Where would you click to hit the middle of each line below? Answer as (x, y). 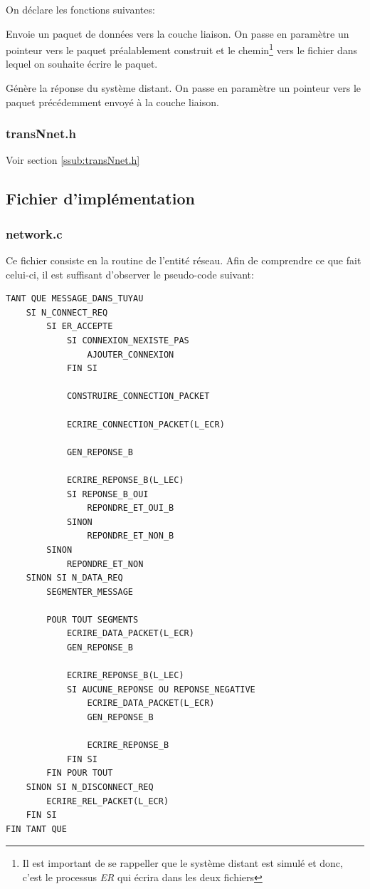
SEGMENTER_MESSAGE (90, 592)
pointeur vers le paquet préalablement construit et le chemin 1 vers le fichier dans (182, 49)
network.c (34, 233)
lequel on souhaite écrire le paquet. (82, 64)
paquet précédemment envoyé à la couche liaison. (112, 102)
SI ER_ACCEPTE (80, 327)
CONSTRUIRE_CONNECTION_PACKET (138, 396)
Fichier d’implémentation (100, 198)
